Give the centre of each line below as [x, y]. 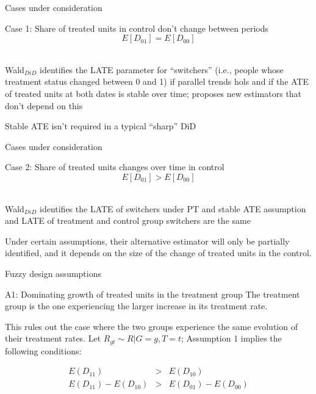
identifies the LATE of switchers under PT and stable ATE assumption [173, 208]
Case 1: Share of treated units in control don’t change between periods [137, 28]
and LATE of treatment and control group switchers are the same [128, 220]
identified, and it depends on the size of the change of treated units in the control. [158, 253]
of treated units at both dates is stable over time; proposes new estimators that [153, 93]
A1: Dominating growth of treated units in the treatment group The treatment [153, 294]
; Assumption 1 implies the [232, 338]
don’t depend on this [44, 105]
